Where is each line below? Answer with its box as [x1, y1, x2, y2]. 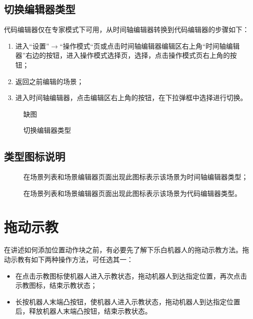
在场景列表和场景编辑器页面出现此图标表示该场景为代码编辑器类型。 [23, 188, 241, 198]
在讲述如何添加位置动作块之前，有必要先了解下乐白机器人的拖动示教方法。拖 [4, 245, 249, 255]
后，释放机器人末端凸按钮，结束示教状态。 [15, 306, 152, 316]
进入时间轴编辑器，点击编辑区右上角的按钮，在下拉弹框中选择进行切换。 [15, 92, 247, 103]
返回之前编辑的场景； [15, 76, 84, 86]
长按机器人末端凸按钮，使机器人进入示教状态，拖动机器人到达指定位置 [15, 296, 240, 306]
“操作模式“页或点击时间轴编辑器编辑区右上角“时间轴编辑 [59, 40, 240, 51]
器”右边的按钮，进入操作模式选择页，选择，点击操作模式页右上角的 [15, 50, 230, 60]
